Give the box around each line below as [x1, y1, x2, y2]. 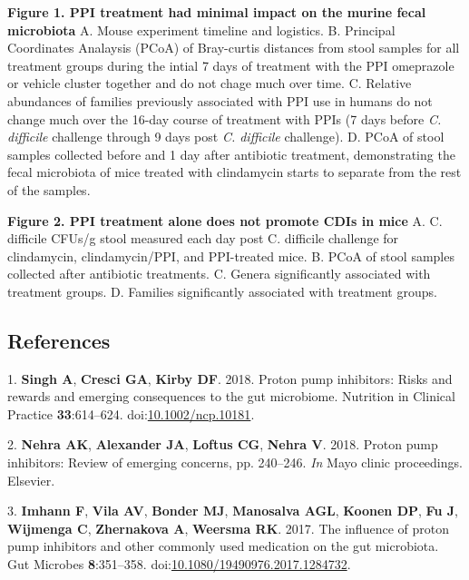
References [7, 326, 111, 354]
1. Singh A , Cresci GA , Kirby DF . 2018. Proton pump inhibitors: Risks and [7, 369, 453, 388]
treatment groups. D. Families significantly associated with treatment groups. [7, 281, 437, 300]
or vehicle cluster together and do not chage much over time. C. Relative [7, 74, 412, 93]
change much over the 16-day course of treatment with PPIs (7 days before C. [7, 109, 442, 128]
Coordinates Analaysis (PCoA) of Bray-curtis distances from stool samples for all [7, 38, 460, 57]
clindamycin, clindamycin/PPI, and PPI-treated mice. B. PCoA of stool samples [7, 246, 454, 265]
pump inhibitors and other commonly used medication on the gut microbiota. [7, 536, 439, 555]
